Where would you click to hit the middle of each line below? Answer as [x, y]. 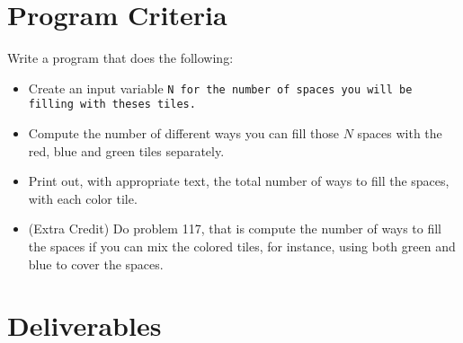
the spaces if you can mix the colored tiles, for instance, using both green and [242, 246]
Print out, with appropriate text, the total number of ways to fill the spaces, [239, 181]
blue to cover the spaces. [96, 264]
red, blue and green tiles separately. [126, 150]
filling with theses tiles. [112, 105]
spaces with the [400, 133]
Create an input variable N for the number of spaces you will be [220, 88]
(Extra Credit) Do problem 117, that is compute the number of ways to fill [235, 229]
